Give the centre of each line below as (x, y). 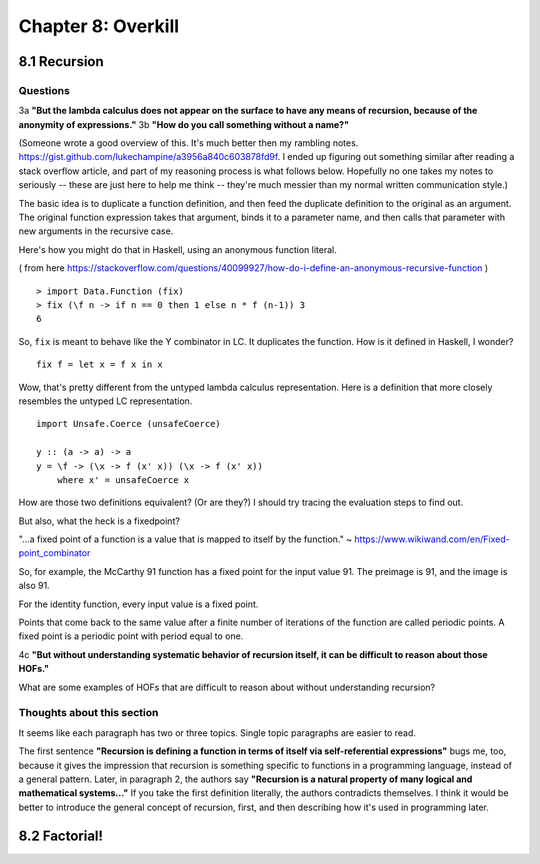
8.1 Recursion (61, 61)
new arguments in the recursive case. (96, 231)
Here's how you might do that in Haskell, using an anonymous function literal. (177, 249)
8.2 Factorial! (61, 835)
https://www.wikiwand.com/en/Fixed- (432, 539)
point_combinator (54, 553)
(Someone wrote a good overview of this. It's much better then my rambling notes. (188, 143)
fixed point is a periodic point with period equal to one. (131, 636)
